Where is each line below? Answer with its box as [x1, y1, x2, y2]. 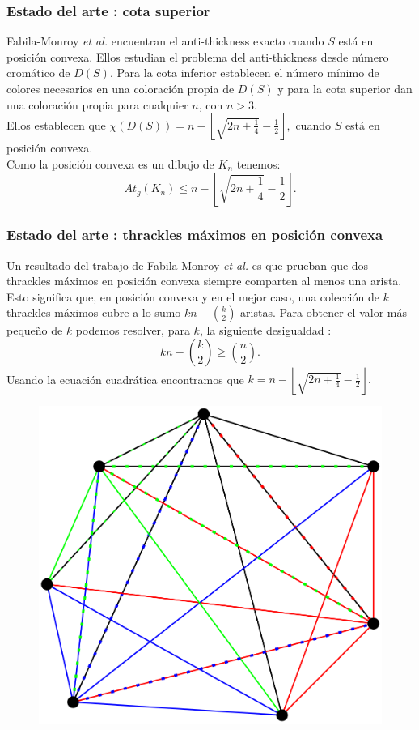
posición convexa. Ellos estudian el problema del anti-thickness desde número [6, 48, 389, 65]
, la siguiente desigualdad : [199, 322, 332, 339]
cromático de [6, 64, 70, 81]
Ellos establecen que [6, 116, 106, 133]
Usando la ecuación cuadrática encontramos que [6, 370, 244, 387]
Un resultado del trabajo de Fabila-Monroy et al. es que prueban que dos [6, 256, 369, 273]
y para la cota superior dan [277, 80, 413, 96]
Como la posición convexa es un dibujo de [6, 155, 214, 172]
